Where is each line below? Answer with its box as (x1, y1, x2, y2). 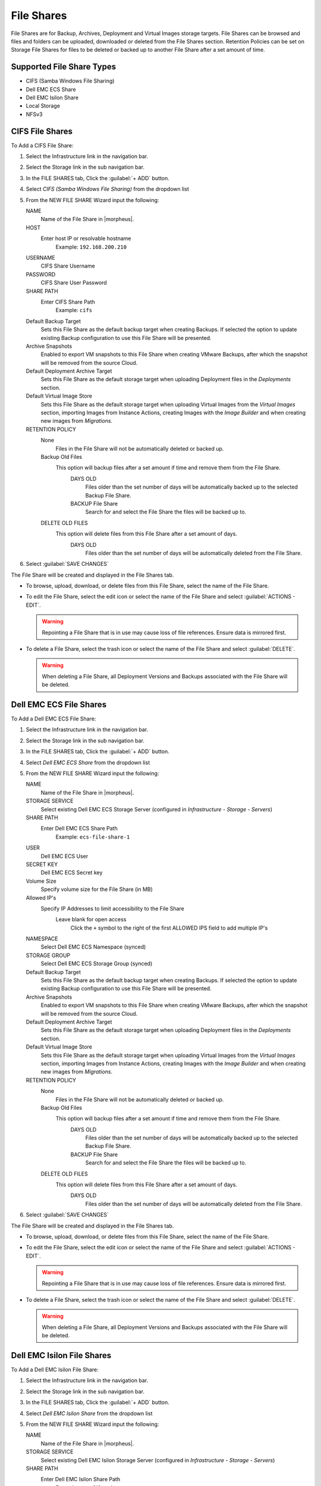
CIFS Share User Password (40, 279, 107, 287)
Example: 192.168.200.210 (55, 243, 127, 250)
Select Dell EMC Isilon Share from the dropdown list (26, 1409, 153, 1417)
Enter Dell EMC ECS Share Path (40, 825, 118, 832)
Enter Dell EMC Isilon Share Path (40, 1476, 121, 1483)
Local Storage (26, 102, 61, 109)
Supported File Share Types (11, 62, 116, 72)
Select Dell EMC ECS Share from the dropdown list (26, 758, 150, 766)
